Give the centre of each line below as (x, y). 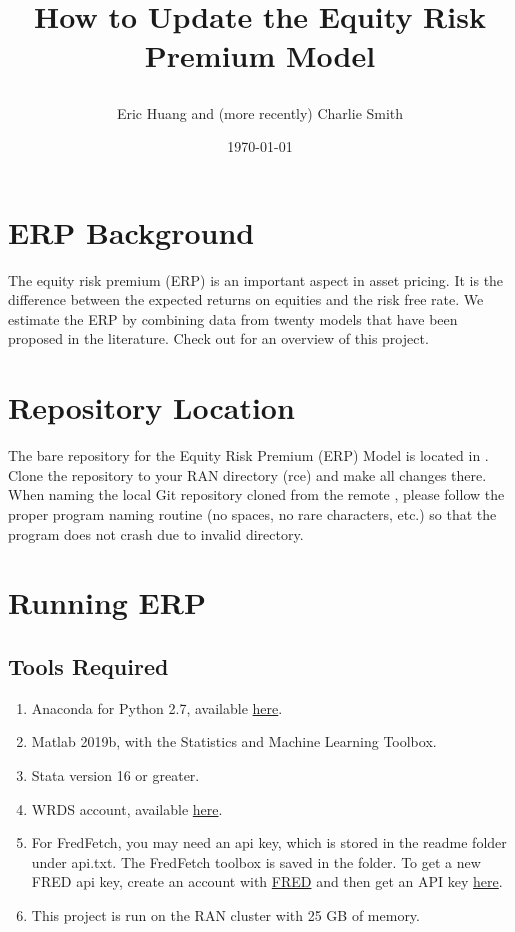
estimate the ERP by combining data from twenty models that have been (233, 318)
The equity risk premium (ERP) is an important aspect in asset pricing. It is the (256, 279)
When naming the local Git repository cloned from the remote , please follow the (256, 494)
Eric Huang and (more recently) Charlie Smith (260, 112)
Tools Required (88, 665)
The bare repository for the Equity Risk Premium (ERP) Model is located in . (248, 455)
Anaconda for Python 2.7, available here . (157, 707)
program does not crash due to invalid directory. (156, 533)
